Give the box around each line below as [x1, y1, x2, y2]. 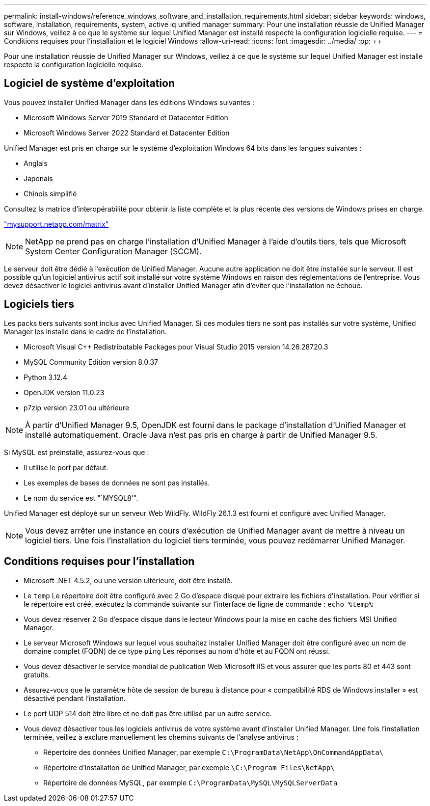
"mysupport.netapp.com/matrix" [4, 219, 109, 228]
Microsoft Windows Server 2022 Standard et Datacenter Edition [24, 128, 230, 137]
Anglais [24, 159, 48, 167]
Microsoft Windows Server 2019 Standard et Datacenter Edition [24, 113, 228, 122]
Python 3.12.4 [24, 373, 67, 381]
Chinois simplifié [24, 189, 77, 198]
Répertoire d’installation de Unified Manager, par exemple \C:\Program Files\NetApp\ [43, 763, 335, 772]
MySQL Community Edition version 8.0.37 [24, 357, 158, 366]
